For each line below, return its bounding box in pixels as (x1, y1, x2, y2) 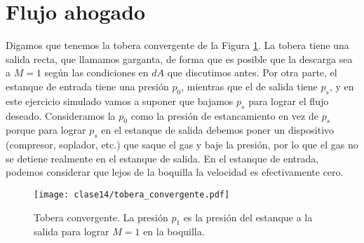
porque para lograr (6, 123, 86, 137)
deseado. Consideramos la (6, 108, 116, 123)
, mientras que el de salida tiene (181, 78, 318, 93)
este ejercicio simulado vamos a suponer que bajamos (6, 93, 234, 108)
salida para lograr (34, 224, 109, 239)
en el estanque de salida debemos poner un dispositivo (101, 123, 335, 137)
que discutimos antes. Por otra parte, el (167, 65, 337, 80)
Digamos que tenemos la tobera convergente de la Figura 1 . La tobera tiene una (6, 38, 349, 53)
